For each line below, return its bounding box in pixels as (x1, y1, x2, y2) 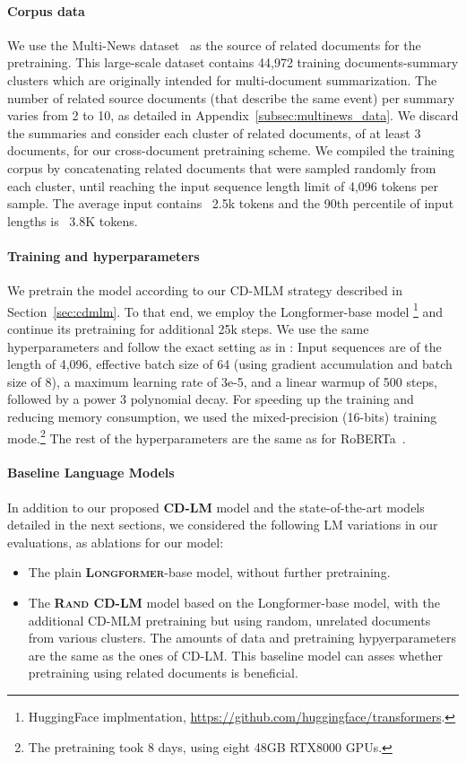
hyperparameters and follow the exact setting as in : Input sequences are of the (7, 337, 442, 355)
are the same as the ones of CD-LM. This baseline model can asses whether (28, 645, 444, 664)
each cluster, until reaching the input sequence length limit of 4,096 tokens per (7, 176, 439, 195)
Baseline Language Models (7, 463, 175, 482)
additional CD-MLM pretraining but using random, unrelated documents (28, 610, 431, 629)
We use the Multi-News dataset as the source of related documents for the (7, 35, 421, 54)
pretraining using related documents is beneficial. (28, 663, 298, 682)
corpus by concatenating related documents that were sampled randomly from (7, 158, 436, 177)
